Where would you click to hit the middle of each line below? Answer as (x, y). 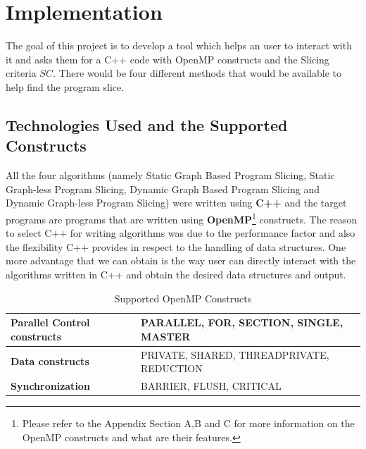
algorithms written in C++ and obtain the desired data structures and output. (176, 274)
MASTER (165, 336)
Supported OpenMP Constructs (183, 298)
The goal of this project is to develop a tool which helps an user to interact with (179, 45)
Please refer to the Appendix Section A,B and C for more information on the (188, 423)
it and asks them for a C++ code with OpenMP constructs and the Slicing (168, 59)
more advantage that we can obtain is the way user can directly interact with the (181, 260)
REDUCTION (171, 368)
